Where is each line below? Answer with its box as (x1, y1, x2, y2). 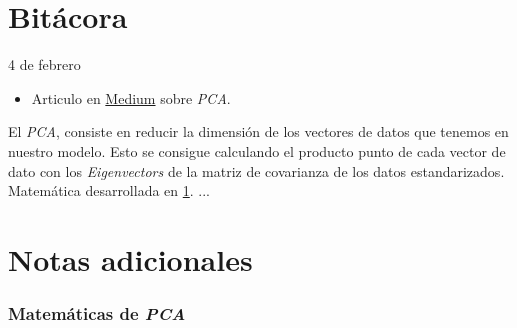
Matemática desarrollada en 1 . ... (8, 180, 210, 201)
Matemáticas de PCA (8, 300, 186, 325)
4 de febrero (8, 54, 81, 75)
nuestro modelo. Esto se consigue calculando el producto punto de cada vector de (8, 140, 506, 161)
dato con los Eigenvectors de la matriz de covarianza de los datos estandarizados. (8, 160, 505, 181)
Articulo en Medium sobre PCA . (31, 87, 231, 108)
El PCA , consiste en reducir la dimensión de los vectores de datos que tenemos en (8, 121, 509, 142)
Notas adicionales (8, 238, 253, 279)
